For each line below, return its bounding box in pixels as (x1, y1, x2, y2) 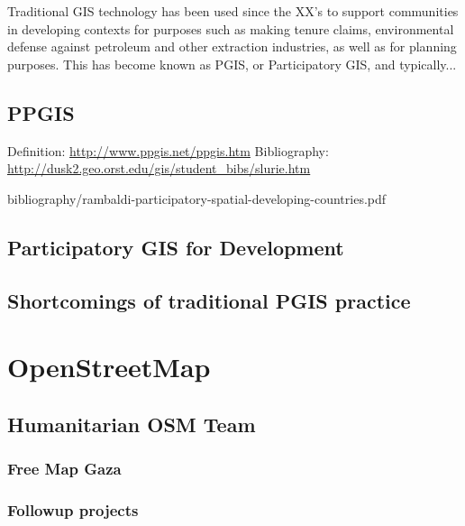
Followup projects (7, 498, 139, 521)
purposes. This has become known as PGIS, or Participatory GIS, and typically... (7, 54, 457, 73)
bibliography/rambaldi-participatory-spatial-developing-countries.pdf (7, 189, 387, 208)
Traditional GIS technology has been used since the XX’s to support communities (7, 2, 459, 20)
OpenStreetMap (7, 348, 211, 385)
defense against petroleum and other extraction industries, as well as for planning (7, 37, 457, 56)
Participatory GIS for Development (7, 233, 344, 261)
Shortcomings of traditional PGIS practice (7, 286, 411, 314)
